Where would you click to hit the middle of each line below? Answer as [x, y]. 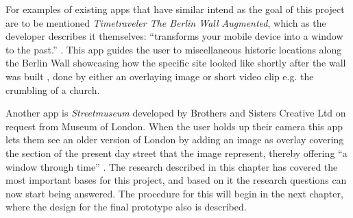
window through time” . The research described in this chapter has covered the [172, 166]
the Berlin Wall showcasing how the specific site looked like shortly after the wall [176, 63]
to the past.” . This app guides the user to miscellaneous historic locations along [174, 49]
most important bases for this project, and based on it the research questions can [176, 180]
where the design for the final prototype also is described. [126, 207]
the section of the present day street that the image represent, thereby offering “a [176, 153]
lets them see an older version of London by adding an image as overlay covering [175, 140]
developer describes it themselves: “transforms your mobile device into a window [174, 36]
